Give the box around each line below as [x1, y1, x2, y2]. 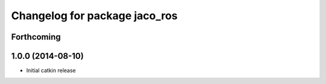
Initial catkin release [26, 67, 76, 74]
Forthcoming [11, 32, 61, 42]
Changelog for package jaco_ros [11, 9, 178, 22]
